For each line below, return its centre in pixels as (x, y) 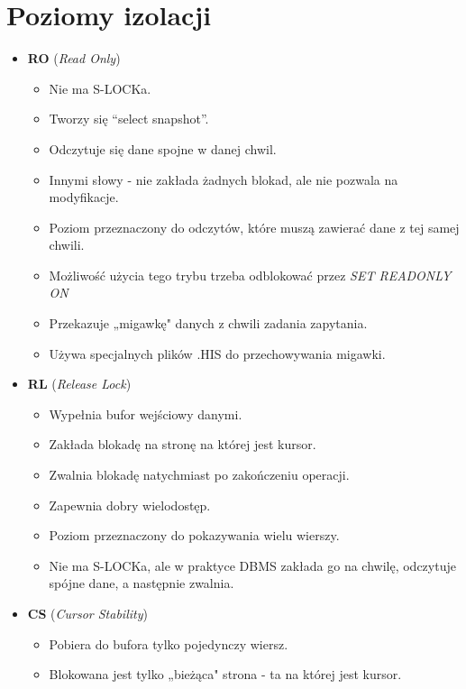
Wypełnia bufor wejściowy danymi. (146, 413)
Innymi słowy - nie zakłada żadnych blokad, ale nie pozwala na (224, 179)
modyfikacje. (84, 197)
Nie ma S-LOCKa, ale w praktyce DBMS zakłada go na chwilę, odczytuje (252, 565)
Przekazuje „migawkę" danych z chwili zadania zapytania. (208, 323)
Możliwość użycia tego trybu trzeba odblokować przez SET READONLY (250, 275)
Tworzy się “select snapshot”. (129, 119)
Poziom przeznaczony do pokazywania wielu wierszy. (194, 535)
